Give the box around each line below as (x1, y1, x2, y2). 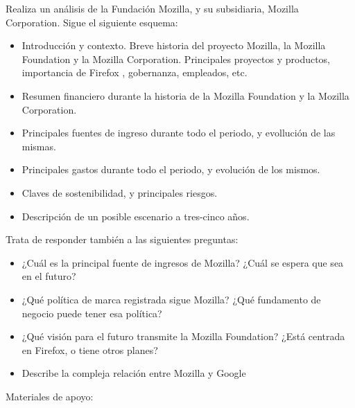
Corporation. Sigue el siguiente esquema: (6, 15, 178, 29)
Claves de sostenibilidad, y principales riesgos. (21, 185, 218, 199)
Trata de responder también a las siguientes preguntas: (6, 232, 239, 247)
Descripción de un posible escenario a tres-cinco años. (21, 209, 250, 223)
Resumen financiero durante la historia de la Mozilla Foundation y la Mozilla (21, 88, 349, 103)
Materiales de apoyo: (6, 389, 94, 403)
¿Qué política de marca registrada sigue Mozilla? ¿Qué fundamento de (21, 292, 321, 306)
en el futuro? (21, 269, 76, 283)
